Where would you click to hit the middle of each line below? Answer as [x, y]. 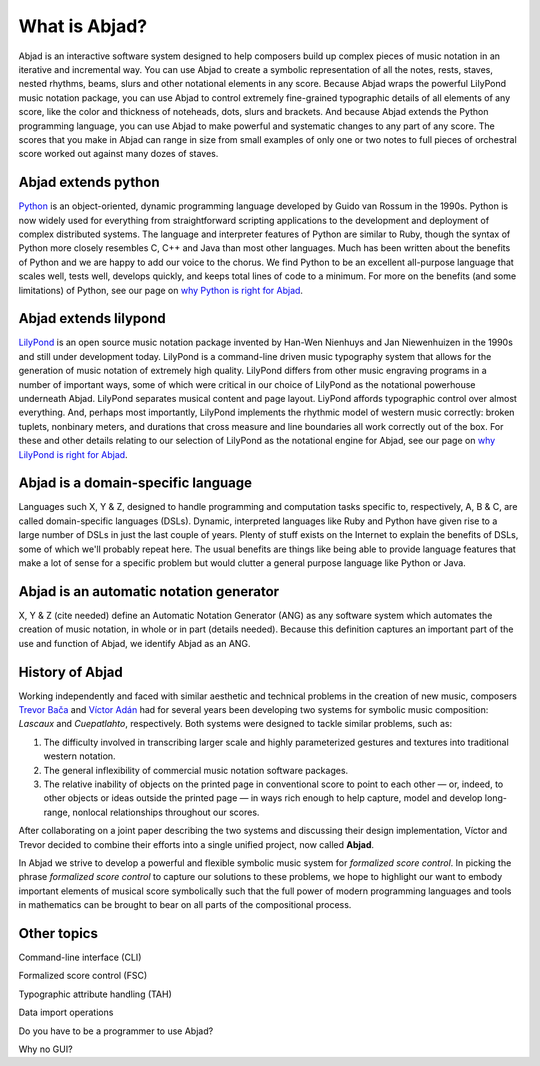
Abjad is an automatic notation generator [149, 591]
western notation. [79, 756]
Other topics [58, 933]
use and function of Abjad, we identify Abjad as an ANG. [134, 643]
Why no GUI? [46, 1049]
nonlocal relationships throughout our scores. [166, 812]
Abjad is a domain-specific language [135, 483]
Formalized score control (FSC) [83, 976]
